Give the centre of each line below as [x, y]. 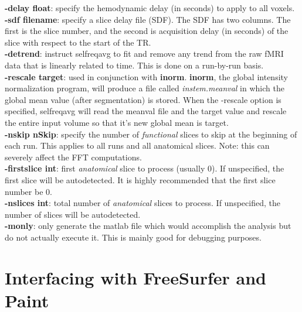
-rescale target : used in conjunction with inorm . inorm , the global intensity [147, 76]
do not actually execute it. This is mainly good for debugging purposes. [133, 237]
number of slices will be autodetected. [73, 214]
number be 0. [28, 191]
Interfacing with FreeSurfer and [135, 277]
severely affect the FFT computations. [73, 157]
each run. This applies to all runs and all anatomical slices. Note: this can [137, 145]
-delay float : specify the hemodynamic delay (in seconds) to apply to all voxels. [150, 8]
